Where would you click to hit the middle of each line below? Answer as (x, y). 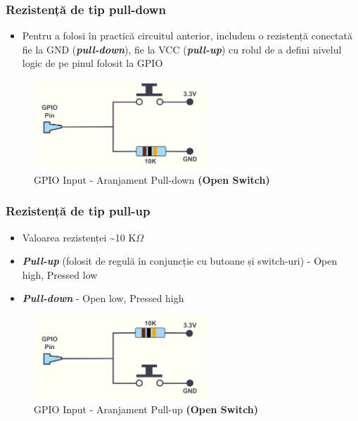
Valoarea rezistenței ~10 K (79, 237)
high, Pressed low (60, 274)
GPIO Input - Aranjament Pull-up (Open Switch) (146, 409)
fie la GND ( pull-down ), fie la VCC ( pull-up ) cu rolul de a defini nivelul (182, 49)
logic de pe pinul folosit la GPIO (92, 63)
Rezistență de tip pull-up (78, 211)
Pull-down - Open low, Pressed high (103, 298)
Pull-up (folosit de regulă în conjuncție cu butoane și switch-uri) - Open (180, 261)
